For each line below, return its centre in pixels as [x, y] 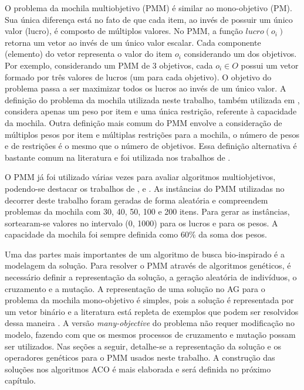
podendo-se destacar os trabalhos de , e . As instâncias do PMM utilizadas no [145, 188]
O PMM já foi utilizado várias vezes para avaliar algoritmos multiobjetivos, [140, 177]
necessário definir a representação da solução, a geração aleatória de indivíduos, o [151, 277]
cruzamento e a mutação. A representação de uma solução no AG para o [135, 288]
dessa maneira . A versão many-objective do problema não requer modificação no [150, 323]
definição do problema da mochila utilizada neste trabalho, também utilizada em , [152, 99]
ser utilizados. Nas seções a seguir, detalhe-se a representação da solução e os [143, 346]
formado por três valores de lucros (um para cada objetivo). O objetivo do [138, 77]
